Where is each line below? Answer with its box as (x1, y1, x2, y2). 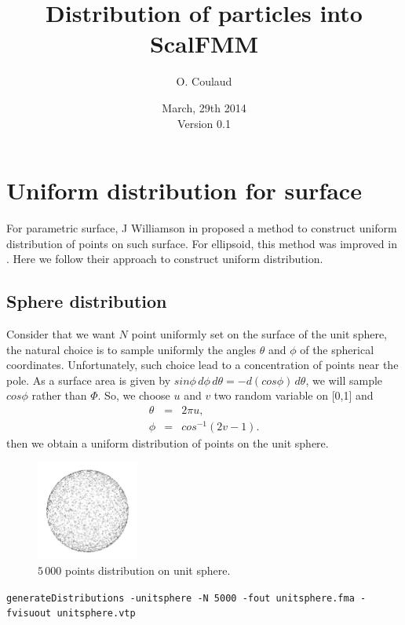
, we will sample (305, 371, 383, 388)
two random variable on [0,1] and (213, 387, 374, 404)
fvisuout (6, 608, 52, 620)
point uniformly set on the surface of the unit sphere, (131, 326, 388, 342)
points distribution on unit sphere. (64, 562, 231, 579)
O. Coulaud (176, 73, 232, 90)
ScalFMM (149, 27, 259, 60)
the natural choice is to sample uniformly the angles (6, 341, 257, 357)
